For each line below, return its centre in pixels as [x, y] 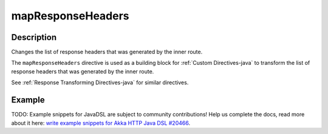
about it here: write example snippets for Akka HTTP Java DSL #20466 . [101, 123]
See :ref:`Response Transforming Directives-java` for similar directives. [100, 82]
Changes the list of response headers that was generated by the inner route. [107, 52]
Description [34, 37]
